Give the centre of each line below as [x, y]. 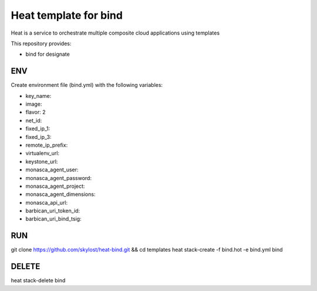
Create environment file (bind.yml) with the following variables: [87, 85]
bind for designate [48, 54]
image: [34, 104]
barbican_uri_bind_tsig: [53, 219]
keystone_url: [42, 161]
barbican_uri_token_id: [53, 211]
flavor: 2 [36, 112]
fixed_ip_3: [38, 137]
